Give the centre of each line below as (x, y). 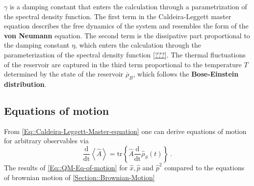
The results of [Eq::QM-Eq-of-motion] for (66, 167)
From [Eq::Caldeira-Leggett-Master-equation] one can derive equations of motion (125, 131)
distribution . (25, 84)
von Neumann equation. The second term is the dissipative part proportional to (127, 35)
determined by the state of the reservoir (64, 74)
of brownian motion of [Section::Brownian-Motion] (79, 177)
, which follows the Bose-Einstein (186, 74)
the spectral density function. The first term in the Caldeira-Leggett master (118, 16)
